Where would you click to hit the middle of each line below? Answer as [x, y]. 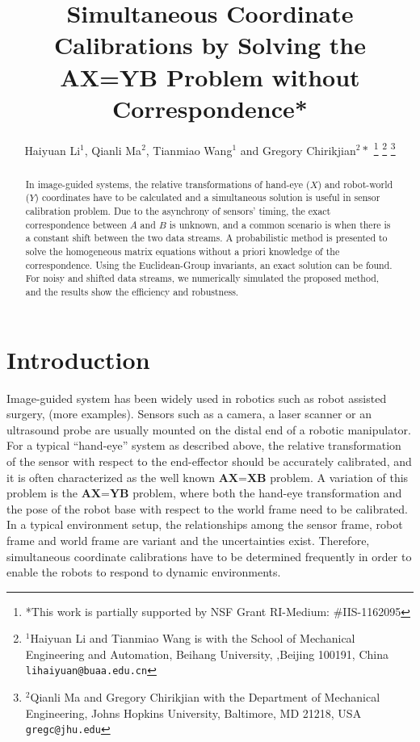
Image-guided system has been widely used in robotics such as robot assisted [197, 398]
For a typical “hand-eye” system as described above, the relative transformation [204, 445]
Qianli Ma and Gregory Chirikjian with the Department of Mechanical [205, 697]
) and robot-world [355, 184]
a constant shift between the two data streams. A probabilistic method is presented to [206, 238]
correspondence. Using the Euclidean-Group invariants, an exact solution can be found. [209, 264]
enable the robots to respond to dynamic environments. [144, 572]
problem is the [42, 493]
